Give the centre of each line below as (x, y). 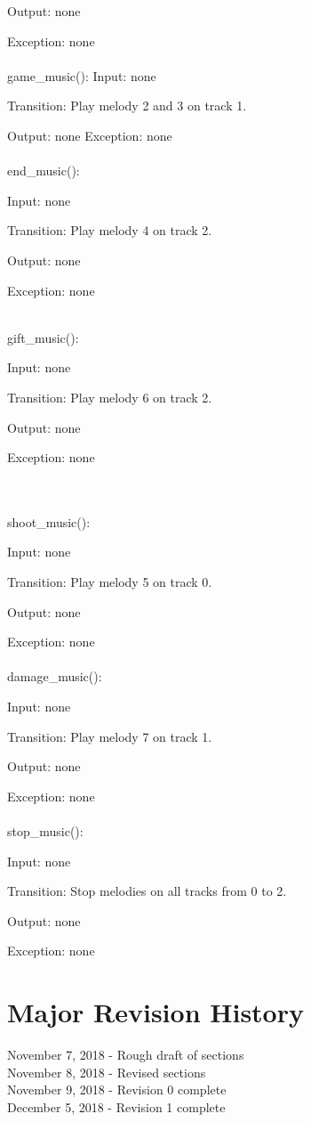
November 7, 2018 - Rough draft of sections (126, 1055)
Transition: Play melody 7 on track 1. (110, 736)
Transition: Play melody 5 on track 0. (110, 582)
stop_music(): (45, 831)
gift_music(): (43, 337)
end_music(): (44, 171)
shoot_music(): (49, 521)
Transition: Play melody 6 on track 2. (110, 397)
